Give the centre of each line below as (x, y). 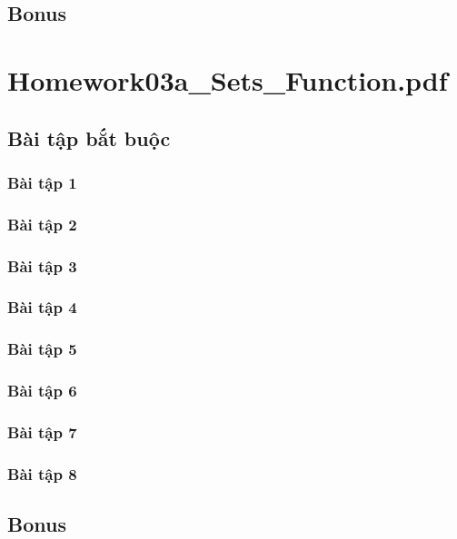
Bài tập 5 (42, 349)
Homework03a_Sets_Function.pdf (228, 79)
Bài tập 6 (42, 391)
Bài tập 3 (42, 265)
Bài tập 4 (42, 307)
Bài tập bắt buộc (89, 137)
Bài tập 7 (42, 431)
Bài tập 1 (42, 182)
